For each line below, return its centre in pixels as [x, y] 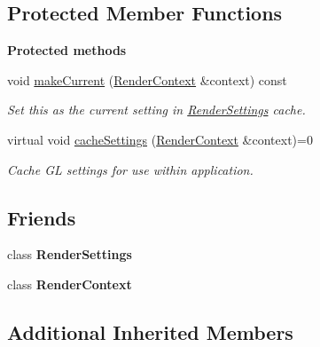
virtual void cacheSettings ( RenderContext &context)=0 [160, 139]
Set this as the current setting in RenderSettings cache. [156, 110]
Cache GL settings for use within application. [130, 169]
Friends [42, 217]
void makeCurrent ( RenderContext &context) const [147, 79]
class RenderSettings [70, 254]
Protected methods [67, 50]
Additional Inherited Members [150, 331]
